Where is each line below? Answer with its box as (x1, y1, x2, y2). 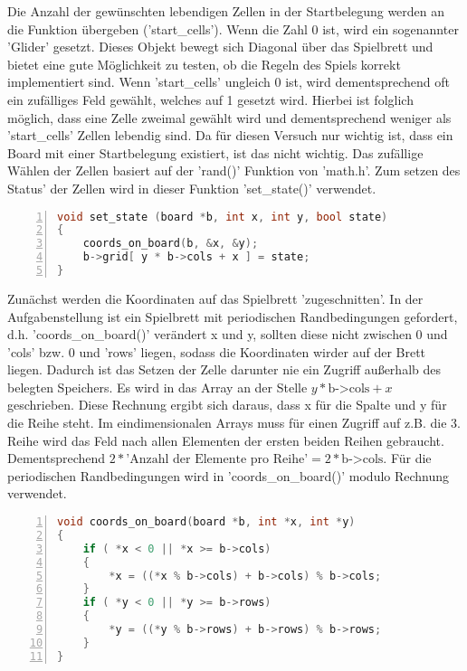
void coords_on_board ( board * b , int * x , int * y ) (57, 515, 356, 529)
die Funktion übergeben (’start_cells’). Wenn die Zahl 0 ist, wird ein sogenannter (7, 19, 459, 38)
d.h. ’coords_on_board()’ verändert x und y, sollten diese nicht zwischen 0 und (7, 325, 448, 344)
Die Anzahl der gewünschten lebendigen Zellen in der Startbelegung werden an (7, 2, 445, 20)
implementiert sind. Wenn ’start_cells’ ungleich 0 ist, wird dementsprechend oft (7, 72, 450, 91)
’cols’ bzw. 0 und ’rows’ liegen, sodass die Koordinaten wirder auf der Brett (7, 342, 426, 361)
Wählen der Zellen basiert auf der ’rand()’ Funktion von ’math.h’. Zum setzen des (7, 161, 461, 180)
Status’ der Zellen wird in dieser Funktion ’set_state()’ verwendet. (7, 178, 376, 197)
